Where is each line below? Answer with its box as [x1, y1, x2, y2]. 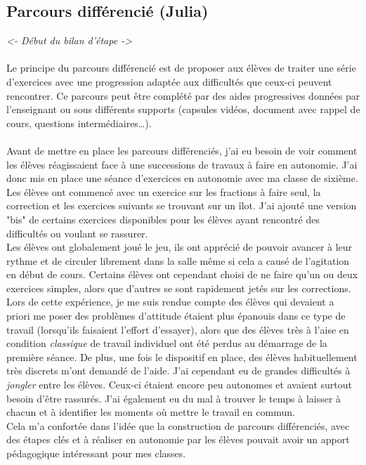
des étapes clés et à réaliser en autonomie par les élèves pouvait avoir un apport [6, 432, 350, 447]
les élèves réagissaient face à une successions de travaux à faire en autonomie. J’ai [6, 157, 358, 171]
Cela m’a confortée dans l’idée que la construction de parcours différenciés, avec [6, 418, 350, 433]
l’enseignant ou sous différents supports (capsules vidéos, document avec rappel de [6, 102, 360, 117]
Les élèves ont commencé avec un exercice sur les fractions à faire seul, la [6, 184, 321, 199]
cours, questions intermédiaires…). [6, 115, 152, 130]
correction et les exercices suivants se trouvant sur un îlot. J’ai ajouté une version [6, 198, 357, 213]
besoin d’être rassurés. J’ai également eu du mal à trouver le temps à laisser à [6, 391, 341, 405]
